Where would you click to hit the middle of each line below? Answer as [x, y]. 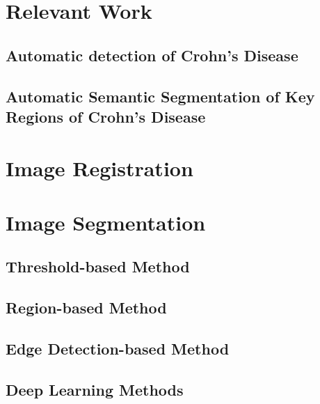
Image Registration [99, 168]
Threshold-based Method [98, 266]
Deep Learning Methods [95, 389]
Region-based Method [86, 308]
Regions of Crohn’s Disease [106, 116]
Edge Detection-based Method [118, 349]
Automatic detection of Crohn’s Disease [152, 55]
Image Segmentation [106, 222]
